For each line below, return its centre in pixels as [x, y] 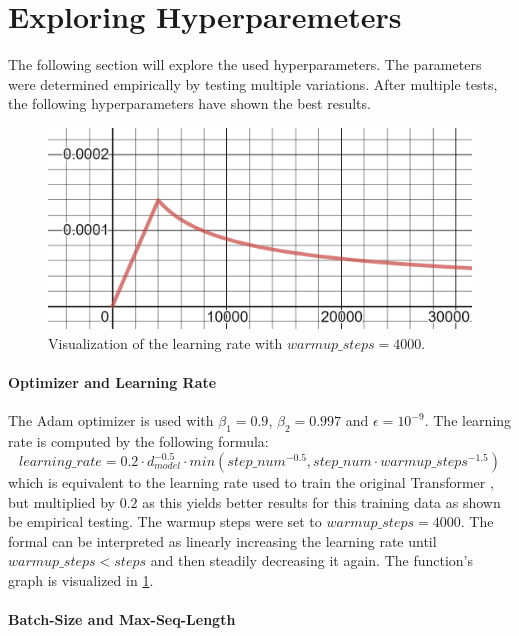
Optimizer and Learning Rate [112, 381]
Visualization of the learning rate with [165, 342]
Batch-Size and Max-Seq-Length [122, 619]
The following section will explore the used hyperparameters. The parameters [245, 64]
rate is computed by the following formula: [138, 440]
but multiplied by [61, 501]
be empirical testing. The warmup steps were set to [165, 521]
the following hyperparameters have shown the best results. [189, 103]
